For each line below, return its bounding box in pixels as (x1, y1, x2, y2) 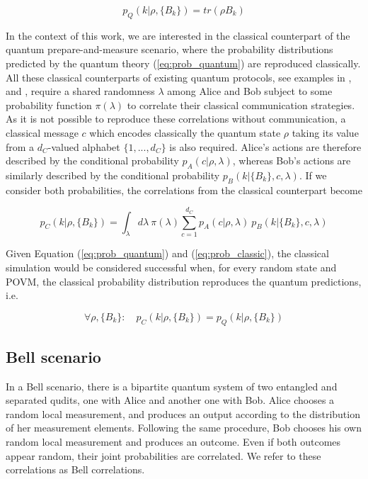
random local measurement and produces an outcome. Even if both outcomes (6, 434, 341, 449)
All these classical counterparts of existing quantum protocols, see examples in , (6, 69, 352, 84)
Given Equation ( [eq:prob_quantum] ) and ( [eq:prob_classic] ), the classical (6, 246, 329, 261)
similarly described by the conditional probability (6, 167, 220, 182)
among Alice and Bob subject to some (167, 84, 333, 98)
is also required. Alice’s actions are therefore (169, 139, 362, 154)
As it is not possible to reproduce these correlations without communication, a (6, 111, 346, 126)
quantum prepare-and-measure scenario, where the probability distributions (6, 42, 333, 57)
